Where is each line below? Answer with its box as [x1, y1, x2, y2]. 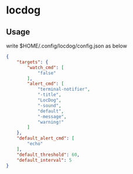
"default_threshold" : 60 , [16, 152, 80, 158]
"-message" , [37, 114, 67, 120]
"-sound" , [37, 103, 62, 108]
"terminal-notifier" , [37, 86, 91, 93]
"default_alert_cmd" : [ [16, 135, 75, 141]
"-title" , [37, 92, 62, 98]
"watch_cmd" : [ [27, 64, 64, 70]
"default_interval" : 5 [16, 157, 72, 163]
